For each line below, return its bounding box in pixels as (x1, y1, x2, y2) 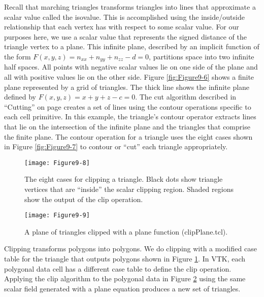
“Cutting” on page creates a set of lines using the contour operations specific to (4, 101, 251, 112)
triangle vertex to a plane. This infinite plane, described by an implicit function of (4, 41, 259, 52)
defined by (4, 91, 37, 102)
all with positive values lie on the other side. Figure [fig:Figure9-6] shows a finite (4, 72, 254, 82)
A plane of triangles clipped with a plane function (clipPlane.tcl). (24, 226, 228, 237)
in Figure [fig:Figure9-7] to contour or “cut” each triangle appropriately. (4, 141, 228, 152)
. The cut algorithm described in (135, 91, 237, 102)
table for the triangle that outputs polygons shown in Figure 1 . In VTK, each (4, 253, 246, 264)
